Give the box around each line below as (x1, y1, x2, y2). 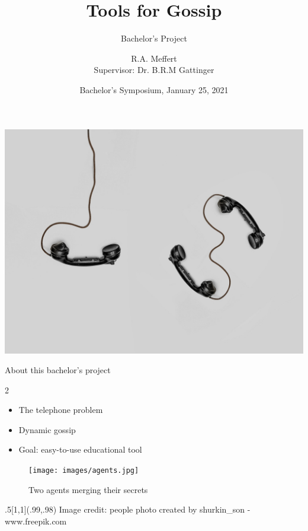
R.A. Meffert (131, 52, 177, 64)
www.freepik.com (5, 514, 67, 527)
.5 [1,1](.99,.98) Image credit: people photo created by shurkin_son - (5, 503, 251, 516)
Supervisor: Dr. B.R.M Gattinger (94, 63, 214, 76)
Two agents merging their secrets (28, 483, 148, 495)
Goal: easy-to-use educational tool (18, 443, 142, 456)
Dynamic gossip (18, 423, 76, 435)
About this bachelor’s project (5, 364, 111, 376)
